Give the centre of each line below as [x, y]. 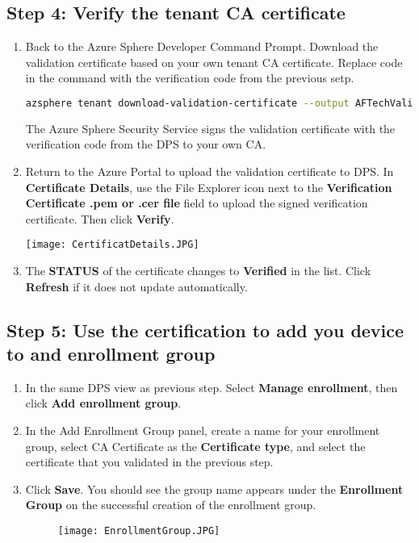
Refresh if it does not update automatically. [136, 286]
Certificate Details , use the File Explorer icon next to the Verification [209, 187]
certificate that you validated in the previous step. [149, 462]
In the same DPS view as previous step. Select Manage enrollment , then [212, 387]
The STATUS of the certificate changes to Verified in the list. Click [198, 271]
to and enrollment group [111, 354]
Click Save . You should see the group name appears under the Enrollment [214, 489]
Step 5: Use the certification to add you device [205, 330]
